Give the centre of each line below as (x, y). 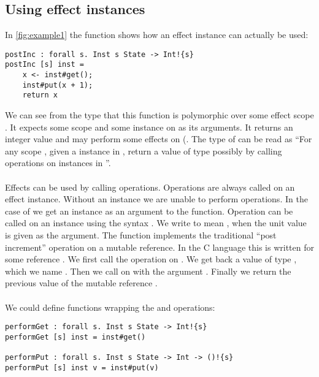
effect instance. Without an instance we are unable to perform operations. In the (156, 199)
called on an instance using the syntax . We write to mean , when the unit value (156, 223)
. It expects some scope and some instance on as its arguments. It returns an (149, 127)
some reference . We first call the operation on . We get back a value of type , (151, 259)
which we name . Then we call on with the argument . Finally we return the (148, 271)
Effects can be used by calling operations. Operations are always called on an (150, 187)
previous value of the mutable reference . (81, 283)
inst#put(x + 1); (58, 85)
